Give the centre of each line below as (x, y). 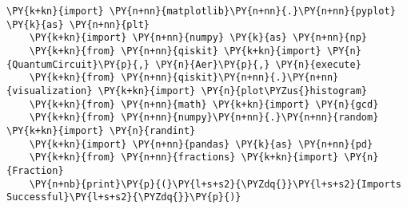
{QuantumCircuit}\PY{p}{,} (78, 64)
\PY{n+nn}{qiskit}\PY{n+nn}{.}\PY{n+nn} (230, 78)
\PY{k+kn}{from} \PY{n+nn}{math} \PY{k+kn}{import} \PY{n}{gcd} (204, 104)
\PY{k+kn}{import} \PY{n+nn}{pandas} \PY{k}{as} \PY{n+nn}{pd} (201, 144)
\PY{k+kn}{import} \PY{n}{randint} (101, 130)
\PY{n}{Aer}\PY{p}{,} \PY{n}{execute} (258, 64)
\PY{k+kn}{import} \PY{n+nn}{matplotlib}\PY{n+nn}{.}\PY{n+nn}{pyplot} (201, 11)
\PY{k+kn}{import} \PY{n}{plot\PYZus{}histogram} (233, 91)
